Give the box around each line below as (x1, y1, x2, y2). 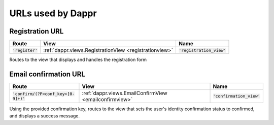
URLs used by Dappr (9, 8, 97, 19)
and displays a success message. (9, 113, 80, 119)
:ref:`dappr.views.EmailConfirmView (82, 89, 167, 97)
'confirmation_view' (213, 93, 261, 99)
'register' (12, 47, 38, 53)
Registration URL (9, 27, 64, 36)
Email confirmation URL (9, 70, 86, 78)
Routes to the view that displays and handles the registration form (9, 56, 147, 63)
